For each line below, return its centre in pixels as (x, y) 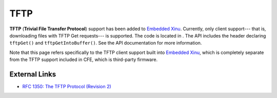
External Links (33, 74)
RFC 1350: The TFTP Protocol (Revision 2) (67, 87)
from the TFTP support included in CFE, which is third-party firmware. (84, 60)
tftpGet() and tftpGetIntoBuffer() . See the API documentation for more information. (106, 43)
